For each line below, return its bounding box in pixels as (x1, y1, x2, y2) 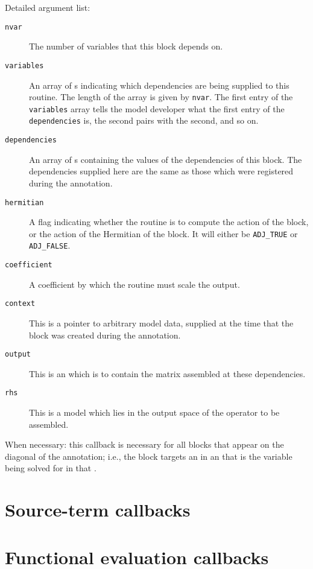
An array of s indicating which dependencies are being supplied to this (29, 78, 289, 91)
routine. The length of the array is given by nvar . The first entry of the (29, 91, 293, 103)
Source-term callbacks (5, 497, 191, 522)
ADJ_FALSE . (29, 239, 71, 252)
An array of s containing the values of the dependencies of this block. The (29, 153, 302, 165)
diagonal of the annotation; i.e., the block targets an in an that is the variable (5, 450, 292, 462)
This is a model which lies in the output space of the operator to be (29, 406, 280, 419)
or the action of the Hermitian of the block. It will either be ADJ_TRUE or (29, 227, 298, 240)
